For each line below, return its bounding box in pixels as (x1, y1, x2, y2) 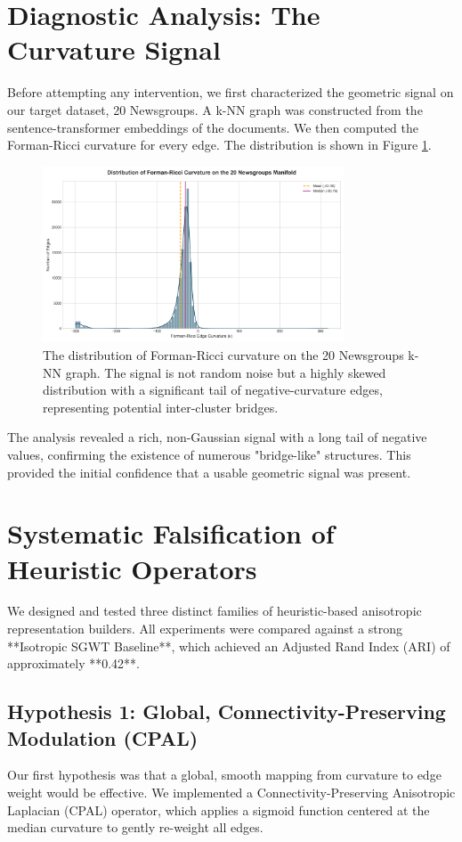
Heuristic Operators (7, 550, 257, 586)
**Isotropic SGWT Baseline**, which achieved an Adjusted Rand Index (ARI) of (7, 636, 450, 655)
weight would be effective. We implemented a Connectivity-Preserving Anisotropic (7, 783, 456, 802)
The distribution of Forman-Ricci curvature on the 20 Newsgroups (43, 346, 404, 364)
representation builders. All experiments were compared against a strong (7, 619, 402, 638)
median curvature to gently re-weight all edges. (7, 818, 263, 837)
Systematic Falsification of (7, 515, 335, 552)
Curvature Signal (7, 31, 221, 68)
